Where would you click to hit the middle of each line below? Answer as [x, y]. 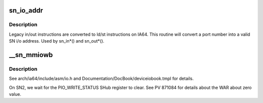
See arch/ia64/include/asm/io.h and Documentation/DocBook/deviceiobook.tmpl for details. [101, 79]
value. [15, 94]
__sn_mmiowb [31, 55]
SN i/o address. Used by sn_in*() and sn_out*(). [57, 41]
